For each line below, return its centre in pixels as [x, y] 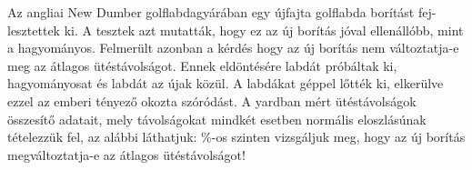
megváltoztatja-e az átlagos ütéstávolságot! [126, 154]
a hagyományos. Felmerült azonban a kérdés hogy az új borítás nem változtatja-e [233, 48]
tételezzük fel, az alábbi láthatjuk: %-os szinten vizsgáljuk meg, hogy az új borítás [236, 137]
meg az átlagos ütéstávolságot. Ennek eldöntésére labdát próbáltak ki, [202, 65]
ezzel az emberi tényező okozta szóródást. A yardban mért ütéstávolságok [212, 100]
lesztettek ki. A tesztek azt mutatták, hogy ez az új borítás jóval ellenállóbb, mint [236, 30]
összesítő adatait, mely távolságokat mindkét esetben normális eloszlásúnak [217, 119]
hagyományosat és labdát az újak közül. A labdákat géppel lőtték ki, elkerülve [226, 83]
